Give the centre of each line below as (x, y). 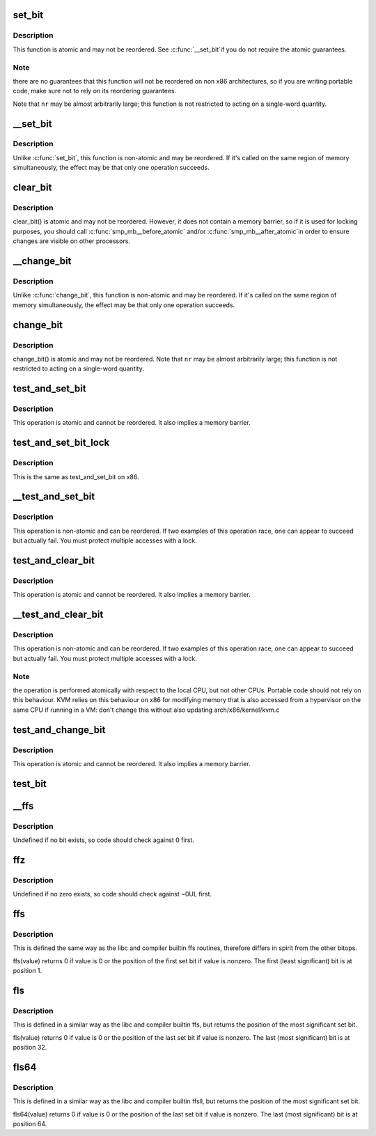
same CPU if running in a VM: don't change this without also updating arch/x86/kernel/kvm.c (146, 710)
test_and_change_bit (59, 730)
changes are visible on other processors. (71, 241)
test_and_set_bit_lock (61, 443)
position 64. (30, 1124)
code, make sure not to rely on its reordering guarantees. (95, 91)
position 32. (30, 1048)
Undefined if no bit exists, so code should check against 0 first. (104, 840)
